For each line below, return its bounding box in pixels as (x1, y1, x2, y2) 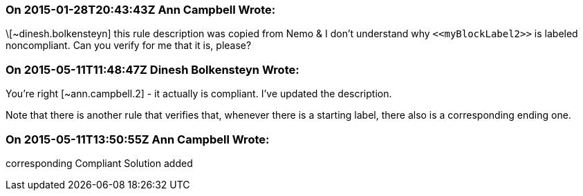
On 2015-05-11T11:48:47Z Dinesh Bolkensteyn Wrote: (6, 62, 299, 77)
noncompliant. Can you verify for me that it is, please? (6, 39, 252, 52)
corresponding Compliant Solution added (6, 157, 193, 169)
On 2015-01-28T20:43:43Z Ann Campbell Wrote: (6, 3, 276, 17)
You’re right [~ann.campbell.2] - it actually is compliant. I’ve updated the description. (6, 88, 392, 100)
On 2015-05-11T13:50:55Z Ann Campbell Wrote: (6, 132, 270, 146)
